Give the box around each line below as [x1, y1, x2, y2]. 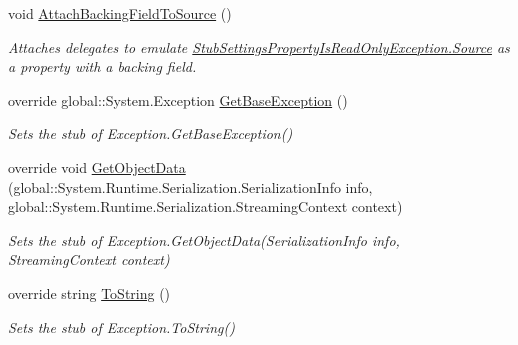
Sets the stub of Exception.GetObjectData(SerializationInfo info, [8, 229, 400, 250]
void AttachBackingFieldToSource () [8, 3, 232, 23]
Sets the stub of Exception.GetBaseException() [8, 123, 293, 144]
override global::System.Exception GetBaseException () [8, 89, 348, 110]
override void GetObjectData [8, 156, 186, 177]
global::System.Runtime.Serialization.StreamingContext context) [8, 196, 403, 217]
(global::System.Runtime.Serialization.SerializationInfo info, [8, 176, 373, 197]
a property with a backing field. [8, 56, 197, 77]
